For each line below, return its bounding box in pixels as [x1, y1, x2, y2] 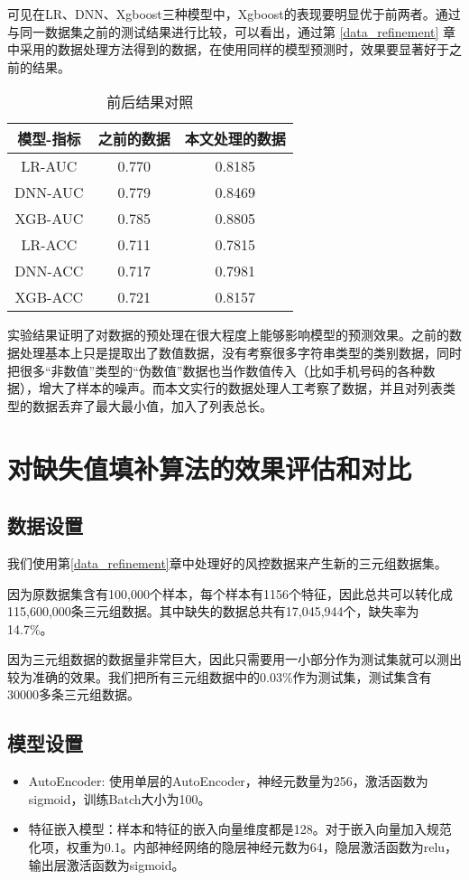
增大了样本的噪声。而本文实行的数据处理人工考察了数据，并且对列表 [38, 379, 443, 398]
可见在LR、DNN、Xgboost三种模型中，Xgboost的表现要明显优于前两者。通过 [7, 5, 461, 23]
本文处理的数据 [184, 128, 286, 150]
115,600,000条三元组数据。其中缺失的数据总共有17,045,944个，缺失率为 [7, 602, 419, 621]
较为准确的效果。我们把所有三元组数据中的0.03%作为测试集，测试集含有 [7, 667, 432, 686]
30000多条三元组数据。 [7, 685, 140, 704]
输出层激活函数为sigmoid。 [28, 855, 185, 874]
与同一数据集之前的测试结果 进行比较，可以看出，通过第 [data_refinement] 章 [7, 22, 456, 41]
